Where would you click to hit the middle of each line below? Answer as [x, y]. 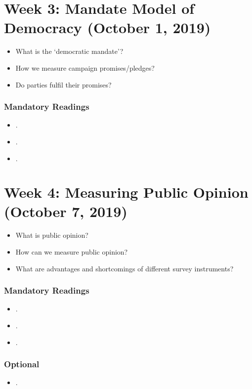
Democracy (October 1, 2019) [107, 27]
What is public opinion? [52, 235]
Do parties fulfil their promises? [63, 84]
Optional [22, 364]
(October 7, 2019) [66, 211]
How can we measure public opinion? [72, 252]
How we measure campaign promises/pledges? [85, 67]
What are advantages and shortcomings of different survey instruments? [125, 268]
